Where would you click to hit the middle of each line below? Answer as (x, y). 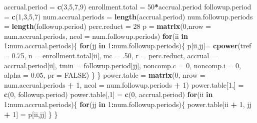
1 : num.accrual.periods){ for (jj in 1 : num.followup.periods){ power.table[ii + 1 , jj (128, 104)
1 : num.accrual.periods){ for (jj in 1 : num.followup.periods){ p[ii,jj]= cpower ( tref (128, 46)
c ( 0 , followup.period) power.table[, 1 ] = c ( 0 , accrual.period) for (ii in (108, 94)
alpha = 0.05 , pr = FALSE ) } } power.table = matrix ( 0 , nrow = (105, 75)
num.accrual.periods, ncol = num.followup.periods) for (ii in (96, 36)
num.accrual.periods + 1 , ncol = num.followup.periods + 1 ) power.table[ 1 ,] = (124, 84)
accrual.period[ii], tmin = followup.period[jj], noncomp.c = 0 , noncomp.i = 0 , (122, 65)
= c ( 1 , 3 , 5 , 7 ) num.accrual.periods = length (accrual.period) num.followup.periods (128, 16)
